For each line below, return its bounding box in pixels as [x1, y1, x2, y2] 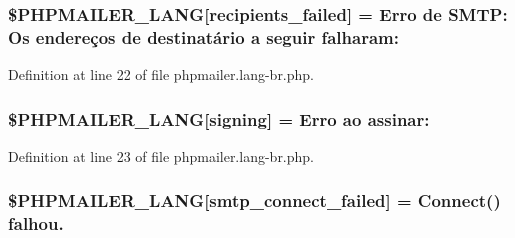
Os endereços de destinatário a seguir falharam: [8, 24, 399, 49]
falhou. [8, 211, 64, 236]
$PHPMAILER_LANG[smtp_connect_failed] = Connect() [8, 188, 501, 213]
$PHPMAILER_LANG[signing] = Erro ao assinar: [8, 106, 430, 131]
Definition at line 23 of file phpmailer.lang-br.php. [8, 145, 315, 166]
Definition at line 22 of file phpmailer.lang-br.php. [8, 64, 315, 85]
